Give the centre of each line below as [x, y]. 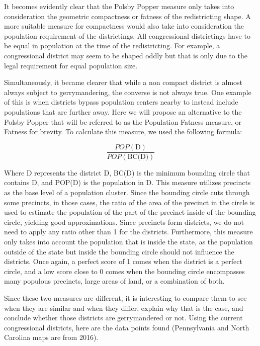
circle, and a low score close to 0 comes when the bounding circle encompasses [124, 271]
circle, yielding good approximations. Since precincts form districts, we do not [124, 222]
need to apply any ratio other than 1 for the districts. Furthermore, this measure [128, 232]
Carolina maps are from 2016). [51, 337]
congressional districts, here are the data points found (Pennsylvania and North [127, 327]
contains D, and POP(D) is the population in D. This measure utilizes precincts [127, 182]
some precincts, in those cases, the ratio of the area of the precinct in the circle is [129, 202]
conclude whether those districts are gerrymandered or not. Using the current [123, 318]
